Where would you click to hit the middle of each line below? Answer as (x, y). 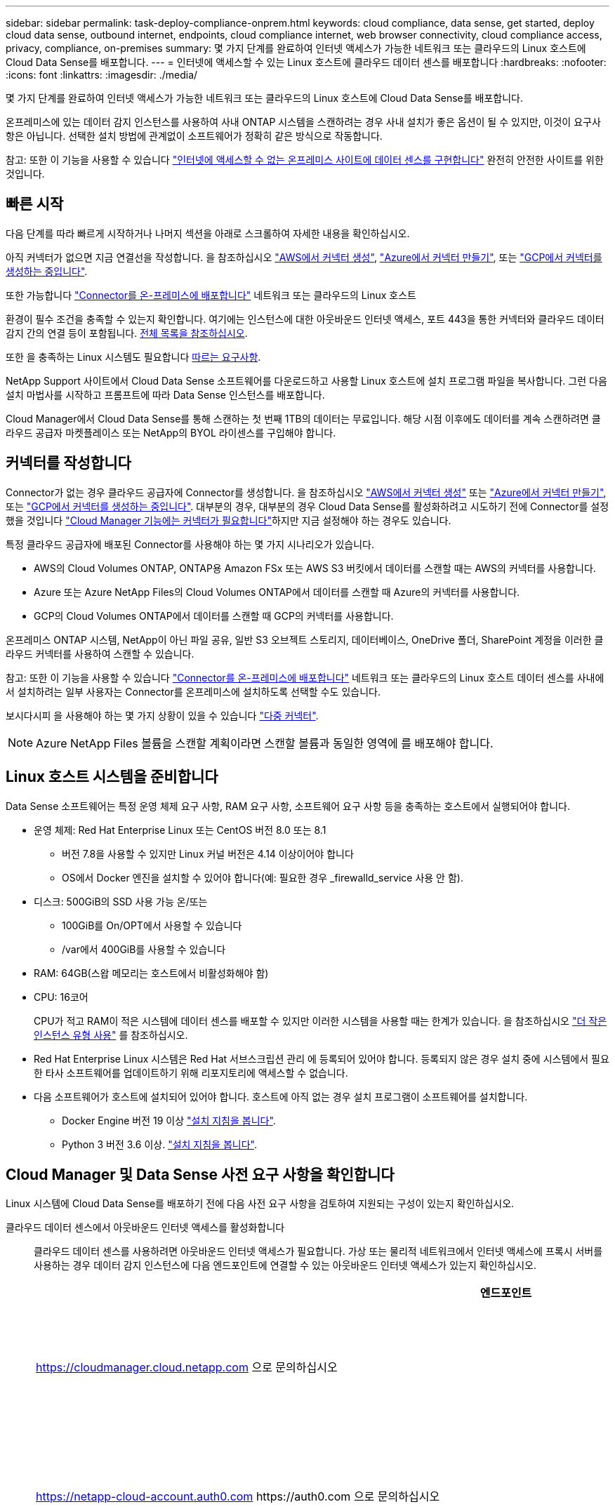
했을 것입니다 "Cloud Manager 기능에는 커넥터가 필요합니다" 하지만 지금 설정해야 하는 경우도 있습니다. (229, 520)
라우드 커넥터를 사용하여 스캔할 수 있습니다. (100, 653)
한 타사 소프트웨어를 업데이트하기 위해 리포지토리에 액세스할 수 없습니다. (191, 1072)
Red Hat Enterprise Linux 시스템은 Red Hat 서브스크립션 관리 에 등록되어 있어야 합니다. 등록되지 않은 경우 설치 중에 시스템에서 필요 (322, 1058)
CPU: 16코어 (61, 997)
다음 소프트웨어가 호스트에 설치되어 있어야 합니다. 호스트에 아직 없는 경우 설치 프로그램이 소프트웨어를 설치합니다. (281, 1096)
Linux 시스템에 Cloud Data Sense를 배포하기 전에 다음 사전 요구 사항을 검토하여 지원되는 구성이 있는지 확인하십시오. (260, 1204)
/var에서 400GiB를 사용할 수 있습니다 (144, 949)
